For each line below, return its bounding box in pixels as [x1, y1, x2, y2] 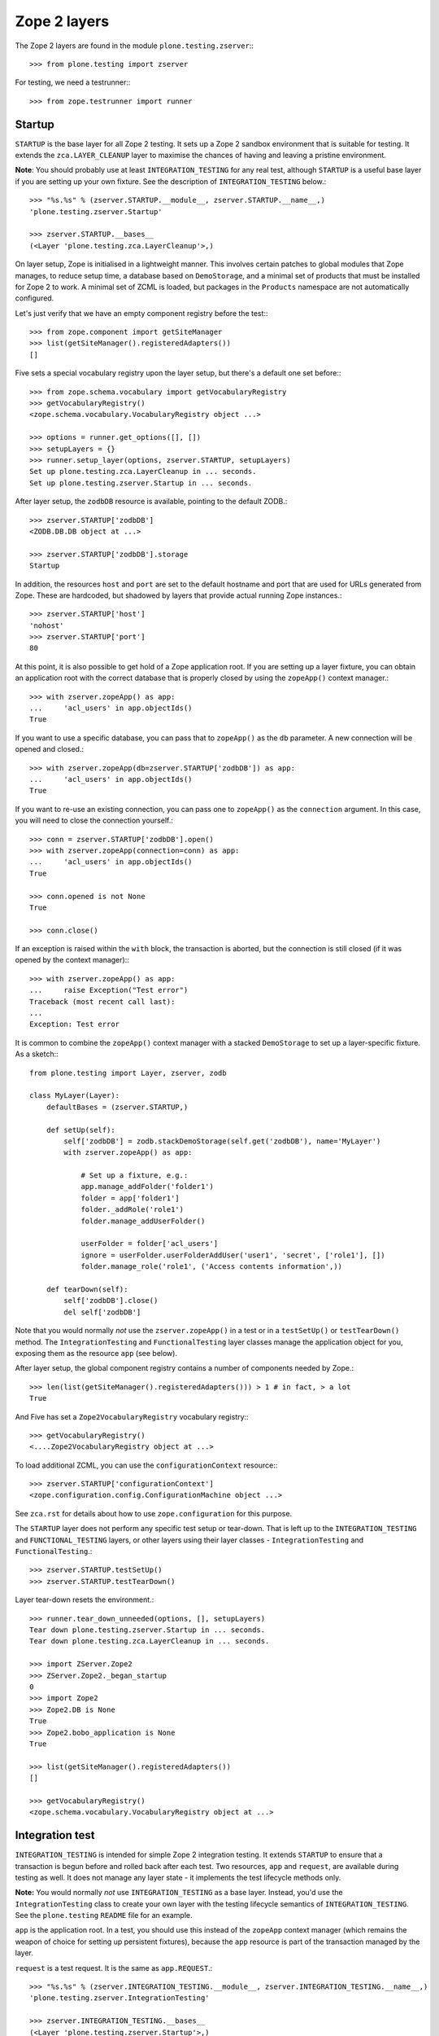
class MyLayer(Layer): [29, 1091, 120, 1100]
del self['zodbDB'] [63, 1307, 141, 1317]
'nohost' [29, 621, 64, 630]
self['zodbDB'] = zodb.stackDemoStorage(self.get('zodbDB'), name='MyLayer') [63, 1136, 381, 1146]
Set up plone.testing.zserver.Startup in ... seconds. [29, 478, 253, 488]
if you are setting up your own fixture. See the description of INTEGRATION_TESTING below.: [15, 176, 327, 186]
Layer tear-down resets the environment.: [15, 1595, 154, 1604]
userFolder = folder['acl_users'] [80, 1239, 219, 1248]
